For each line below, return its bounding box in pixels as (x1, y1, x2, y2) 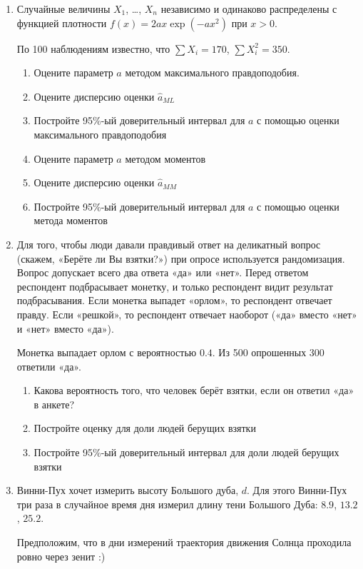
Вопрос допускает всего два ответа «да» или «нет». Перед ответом (16, 265, 309, 280)
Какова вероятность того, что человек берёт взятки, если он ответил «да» (34, 383, 354, 398)
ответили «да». (16, 358, 81, 373)
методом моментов (125, 151, 206, 166)
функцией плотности (16, 15, 107, 30)
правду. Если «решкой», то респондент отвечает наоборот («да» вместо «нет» (16, 306, 357, 321)
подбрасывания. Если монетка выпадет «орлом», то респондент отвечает (16, 293, 332, 308)
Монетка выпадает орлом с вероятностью (16, 345, 197, 360)
